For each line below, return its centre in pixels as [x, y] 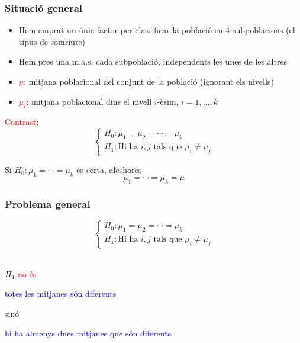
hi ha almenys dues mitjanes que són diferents [88, 333]
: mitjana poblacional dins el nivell [89, 101]
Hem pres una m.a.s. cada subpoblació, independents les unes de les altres [153, 61]
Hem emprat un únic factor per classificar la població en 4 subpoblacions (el [157, 30]
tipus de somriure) [52, 41]
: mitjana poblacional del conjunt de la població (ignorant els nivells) [149, 81]
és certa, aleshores [109, 170]
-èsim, [168, 101]
